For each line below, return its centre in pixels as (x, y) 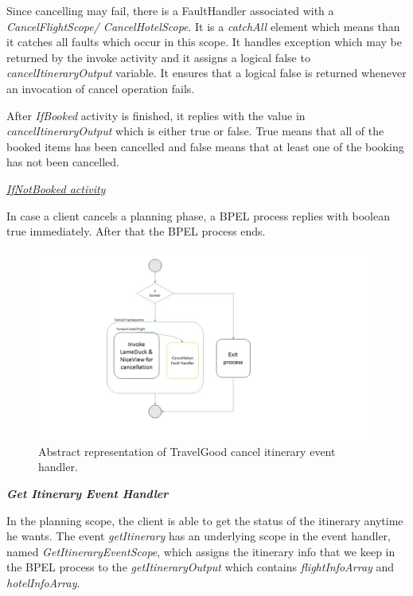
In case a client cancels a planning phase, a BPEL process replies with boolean (198, 215)
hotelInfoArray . (43, 582)
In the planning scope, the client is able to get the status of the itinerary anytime (205, 520)
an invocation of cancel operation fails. (101, 88)
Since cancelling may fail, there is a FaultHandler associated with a (170, 10)
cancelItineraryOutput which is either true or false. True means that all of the (195, 131)
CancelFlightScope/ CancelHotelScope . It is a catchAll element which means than (203, 26)
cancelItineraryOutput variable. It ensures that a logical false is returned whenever (206, 73)
